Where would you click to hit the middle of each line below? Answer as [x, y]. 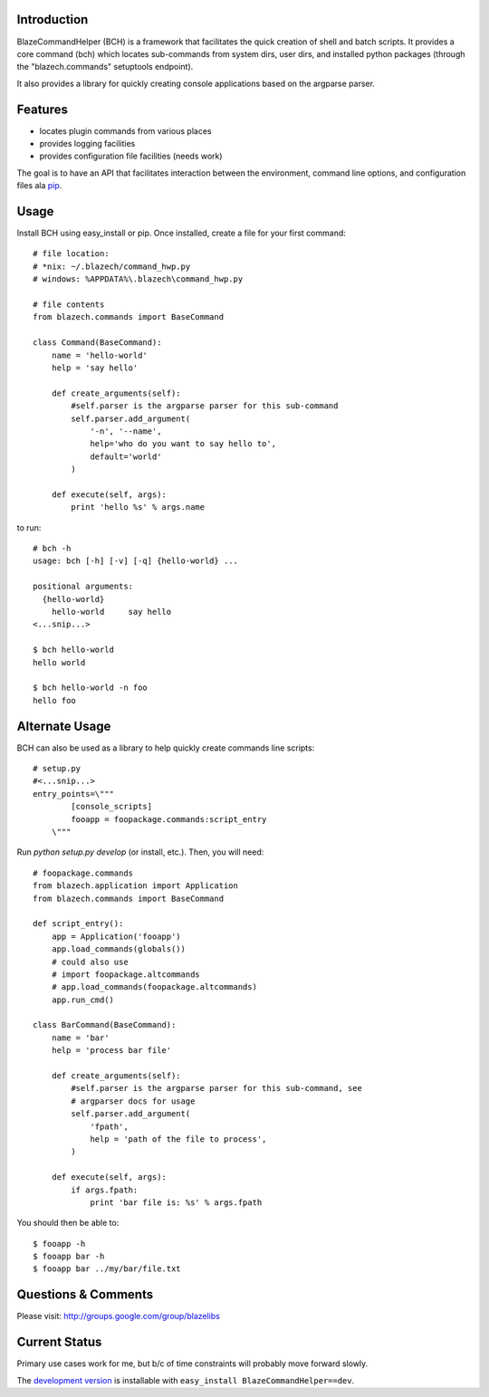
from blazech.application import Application [136, 886]
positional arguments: [83, 587]
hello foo [54, 700]
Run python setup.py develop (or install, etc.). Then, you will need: [140, 852]
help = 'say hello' [95, 368]
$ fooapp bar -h [69, 1257]
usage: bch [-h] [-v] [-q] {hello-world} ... [136, 561]
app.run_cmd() [83, 1000]
